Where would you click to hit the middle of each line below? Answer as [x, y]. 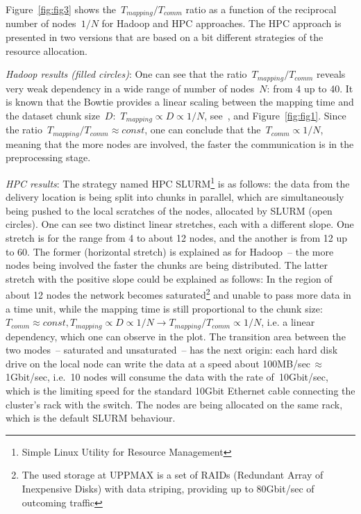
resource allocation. [47, 50]
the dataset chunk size [53, 115]
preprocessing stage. [48, 157]
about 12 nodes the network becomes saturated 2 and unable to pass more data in [178, 294]
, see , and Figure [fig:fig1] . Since [275, 115]
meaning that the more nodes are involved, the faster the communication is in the [180, 143]
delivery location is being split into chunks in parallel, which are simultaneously [175, 197]
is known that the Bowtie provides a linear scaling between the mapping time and [180, 102]
